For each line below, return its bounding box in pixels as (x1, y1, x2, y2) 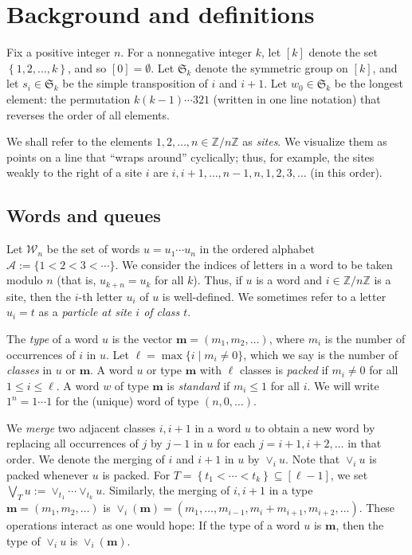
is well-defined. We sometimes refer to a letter (162, 287, 386, 304)
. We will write (307, 377, 379, 393)
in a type (269, 482, 313, 498)
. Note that (285, 451, 340, 467)
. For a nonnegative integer (120, 44, 253, 61)
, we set (330, 466, 368, 483)
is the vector (112, 330, 173, 346)
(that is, (57, 272, 96, 288)
